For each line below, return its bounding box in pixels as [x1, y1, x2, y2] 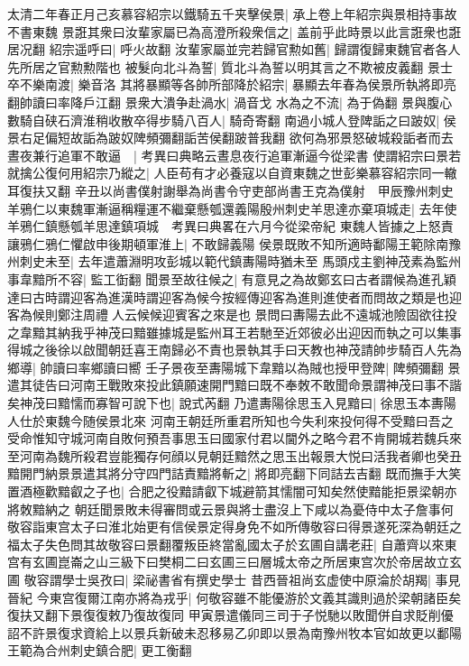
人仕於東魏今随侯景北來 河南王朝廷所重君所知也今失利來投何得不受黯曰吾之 [7, 411, 454, 430]
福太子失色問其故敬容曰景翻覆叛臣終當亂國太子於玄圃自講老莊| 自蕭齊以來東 [7, 534, 457, 553]
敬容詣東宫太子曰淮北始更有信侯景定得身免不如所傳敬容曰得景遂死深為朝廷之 [7, 517, 462, 536]
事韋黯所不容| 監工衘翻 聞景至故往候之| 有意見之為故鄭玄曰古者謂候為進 [7, 269, 431, 288]
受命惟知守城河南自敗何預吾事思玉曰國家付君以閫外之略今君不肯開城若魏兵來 [7, 429, 462, 448]
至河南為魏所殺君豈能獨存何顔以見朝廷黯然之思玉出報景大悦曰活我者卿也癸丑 [7, 446, 462, 465]
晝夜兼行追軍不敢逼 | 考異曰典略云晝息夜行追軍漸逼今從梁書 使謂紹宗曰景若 [7, 145, 462, 164]
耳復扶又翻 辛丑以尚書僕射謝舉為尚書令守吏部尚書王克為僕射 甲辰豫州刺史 [7, 180, 454, 199]
